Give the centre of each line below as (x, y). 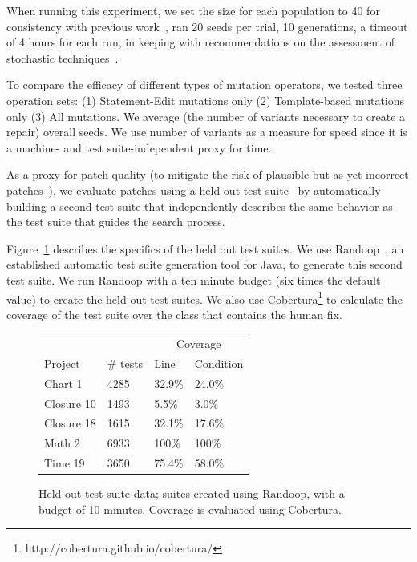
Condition (219, 363)
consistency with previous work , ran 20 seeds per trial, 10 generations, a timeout (207, 26)
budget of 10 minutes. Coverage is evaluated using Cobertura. (190, 509)
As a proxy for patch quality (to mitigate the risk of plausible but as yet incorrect (208, 174)
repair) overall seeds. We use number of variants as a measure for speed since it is (207, 132)
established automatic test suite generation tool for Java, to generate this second (204, 264)
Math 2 (62, 443)
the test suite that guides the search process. (116, 222)
